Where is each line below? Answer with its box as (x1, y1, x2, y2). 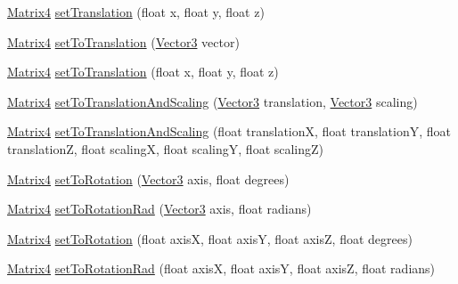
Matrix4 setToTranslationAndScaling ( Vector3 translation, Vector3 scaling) (7, 92, 418, 110)
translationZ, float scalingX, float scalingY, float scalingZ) (7, 139, 324, 158)
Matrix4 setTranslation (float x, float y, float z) (7, 3, 265, 20)
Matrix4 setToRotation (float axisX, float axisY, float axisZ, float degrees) (7, 229, 413, 247)
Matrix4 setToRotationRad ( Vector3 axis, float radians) (7, 199, 312, 218)
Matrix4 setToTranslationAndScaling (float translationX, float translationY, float (7, 122, 451, 141)
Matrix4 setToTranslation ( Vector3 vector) (7, 32, 240, 51)
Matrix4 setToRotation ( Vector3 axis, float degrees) (7, 169, 290, 188)
